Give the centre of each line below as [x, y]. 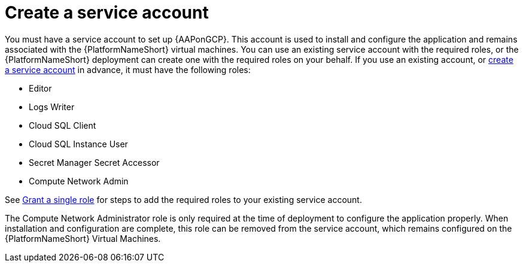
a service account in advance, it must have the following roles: [128, 69]
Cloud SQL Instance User [78, 144]
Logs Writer [52, 107]
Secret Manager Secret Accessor [94, 162]
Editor [40, 88]
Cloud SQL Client [63, 125]
